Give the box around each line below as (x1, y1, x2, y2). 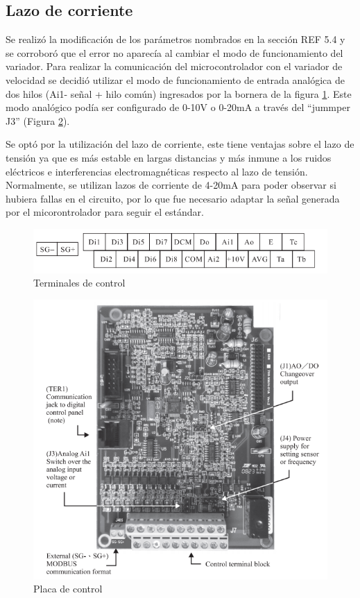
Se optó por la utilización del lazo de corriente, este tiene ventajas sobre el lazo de (6, 137, 354, 151)
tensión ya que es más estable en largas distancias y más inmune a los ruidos (6, 150, 332, 164)
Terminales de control (33, 275, 126, 290)
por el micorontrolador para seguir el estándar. (6, 205, 204, 219)
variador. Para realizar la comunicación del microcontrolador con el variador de (6, 59, 343, 74)
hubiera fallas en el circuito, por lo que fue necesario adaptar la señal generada (6, 191, 340, 205)
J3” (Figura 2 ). (6, 113, 70, 128)
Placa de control (33, 581, 103, 596)
